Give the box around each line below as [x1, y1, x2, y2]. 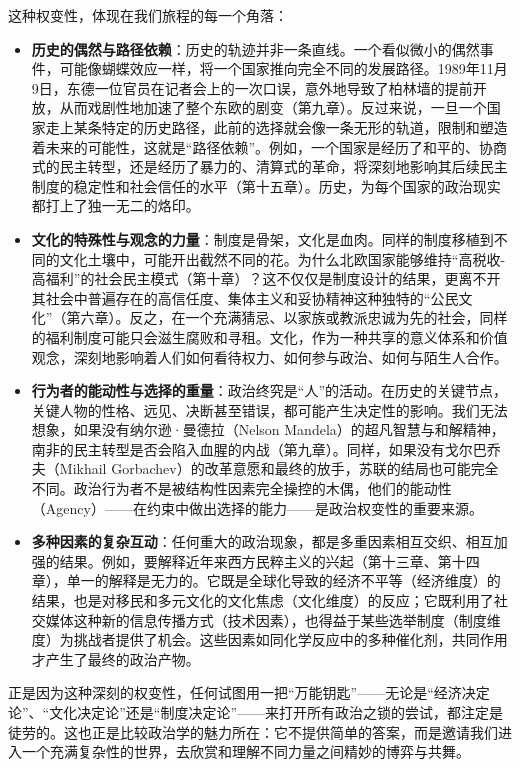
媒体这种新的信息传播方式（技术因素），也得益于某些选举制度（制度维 [45, 609, 501, 630]
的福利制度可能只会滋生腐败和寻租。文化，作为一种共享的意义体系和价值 [31, 326, 508, 347]
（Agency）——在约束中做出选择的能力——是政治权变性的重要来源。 [31, 497, 483, 518]
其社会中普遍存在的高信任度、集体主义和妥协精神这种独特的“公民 [31, 287, 459, 308]
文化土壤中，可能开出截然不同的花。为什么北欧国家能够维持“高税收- [59, 248, 506, 269]
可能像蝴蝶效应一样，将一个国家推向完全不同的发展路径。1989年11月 [59, 58, 508, 79]
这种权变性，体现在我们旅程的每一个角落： [8, 5, 288, 25]
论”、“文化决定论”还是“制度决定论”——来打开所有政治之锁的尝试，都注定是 [8, 702, 504, 722]
